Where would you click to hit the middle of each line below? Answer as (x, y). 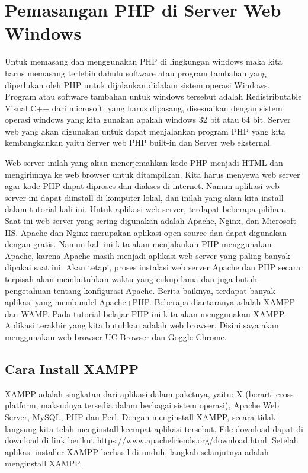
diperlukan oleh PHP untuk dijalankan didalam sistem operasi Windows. (137, 84)
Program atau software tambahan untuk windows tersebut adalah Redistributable (153, 96)
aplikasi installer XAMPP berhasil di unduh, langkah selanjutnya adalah (137, 451)
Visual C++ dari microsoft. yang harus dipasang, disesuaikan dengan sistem (144, 108)
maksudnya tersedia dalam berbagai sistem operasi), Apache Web (160, 405)
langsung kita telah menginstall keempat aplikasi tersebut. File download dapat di (154, 428)
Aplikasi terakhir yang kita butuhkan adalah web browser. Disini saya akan (142, 325)
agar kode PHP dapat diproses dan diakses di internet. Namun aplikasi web (142, 186)
